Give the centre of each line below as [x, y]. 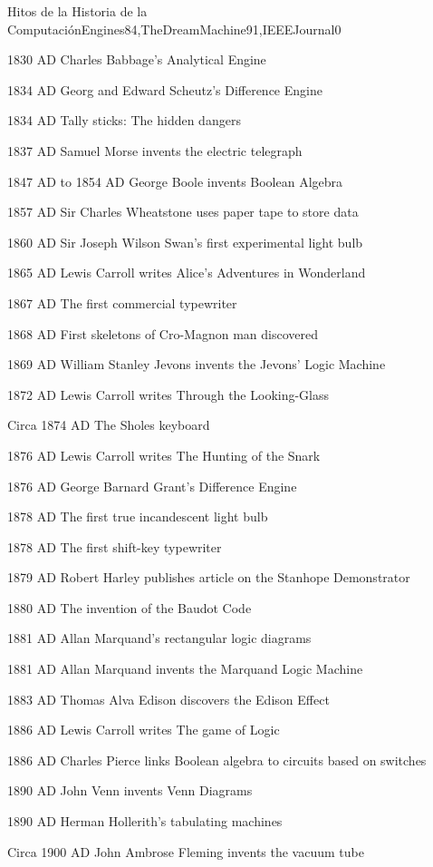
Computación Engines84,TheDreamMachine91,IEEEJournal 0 [174, 29]
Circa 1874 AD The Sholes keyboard [109, 425]
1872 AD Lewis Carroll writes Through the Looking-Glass [168, 394]
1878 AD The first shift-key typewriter [115, 546]
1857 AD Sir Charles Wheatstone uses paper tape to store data [183, 212]
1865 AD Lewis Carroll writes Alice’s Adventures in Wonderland [187, 273]
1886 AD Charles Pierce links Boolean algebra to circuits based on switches [217, 760]
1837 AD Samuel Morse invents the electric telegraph [155, 150]
